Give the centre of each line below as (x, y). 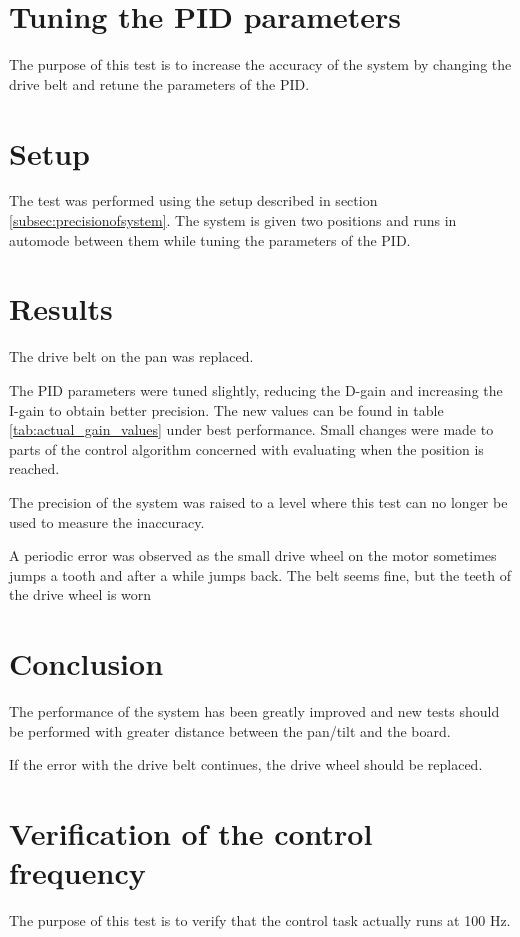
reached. (34, 468)
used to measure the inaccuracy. (107, 521)
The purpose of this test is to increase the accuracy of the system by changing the (260, 64)
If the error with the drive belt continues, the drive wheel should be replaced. (246, 764)
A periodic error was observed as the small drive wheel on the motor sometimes (253, 555)
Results (61, 308)
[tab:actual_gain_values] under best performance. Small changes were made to (251, 429)
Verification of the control (191, 832)
